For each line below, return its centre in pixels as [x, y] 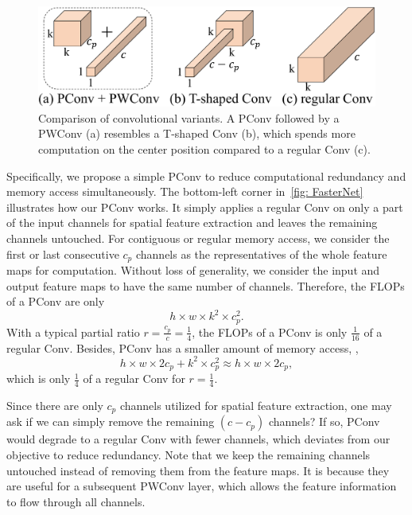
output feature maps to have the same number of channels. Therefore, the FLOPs [206, 285]
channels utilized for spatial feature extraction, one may [256, 406]
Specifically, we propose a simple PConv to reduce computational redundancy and [206, 176]
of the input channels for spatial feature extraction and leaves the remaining [192, 222]
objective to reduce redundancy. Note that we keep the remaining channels [189, 455]
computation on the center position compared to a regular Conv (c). [204, 149]
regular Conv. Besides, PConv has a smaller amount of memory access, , [183, 347]
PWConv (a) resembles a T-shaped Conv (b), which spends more [197, 133]
